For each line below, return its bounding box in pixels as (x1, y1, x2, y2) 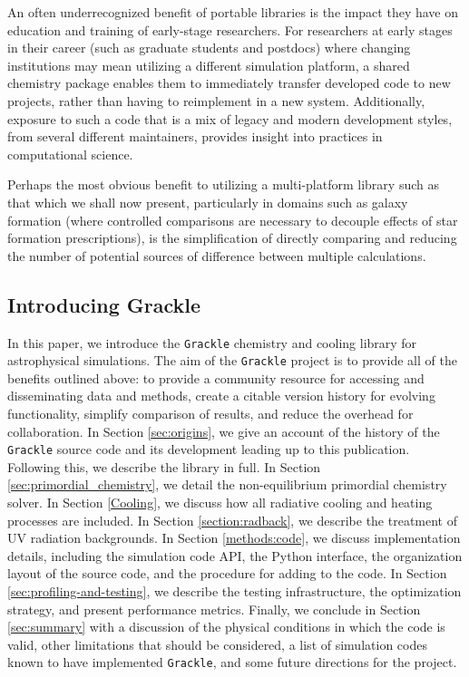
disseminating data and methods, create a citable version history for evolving (7, 386, 435, 405)
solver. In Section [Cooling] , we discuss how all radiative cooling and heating (7, 493, 433, 512)
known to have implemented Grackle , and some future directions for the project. (7, 653, 457, 672)
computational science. (7, 144, 133, 163)
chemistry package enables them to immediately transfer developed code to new (7, 73, 451, 92)
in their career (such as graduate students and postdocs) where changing (7, 38, 411, 57)
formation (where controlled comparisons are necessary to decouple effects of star (7, 210, 458, 229)
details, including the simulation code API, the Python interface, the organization (7, 546, 463, 565)
